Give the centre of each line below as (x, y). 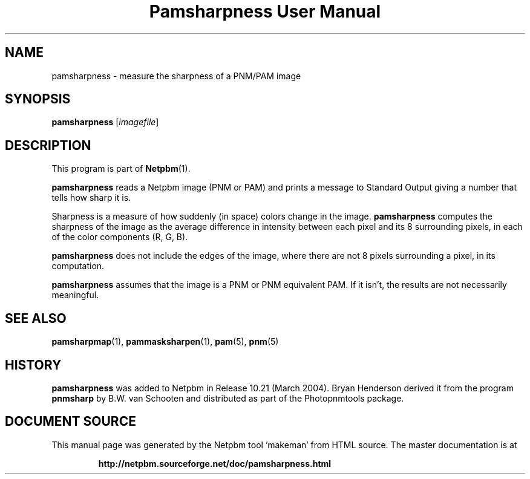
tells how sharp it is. (91, 198)
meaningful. (75, 295)
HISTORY (33, 365)
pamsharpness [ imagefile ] (105, 122)
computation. (78, 266)
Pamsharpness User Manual (265, 11)
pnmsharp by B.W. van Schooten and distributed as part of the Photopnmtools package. (228, 398)
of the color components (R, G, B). (120, 237)
